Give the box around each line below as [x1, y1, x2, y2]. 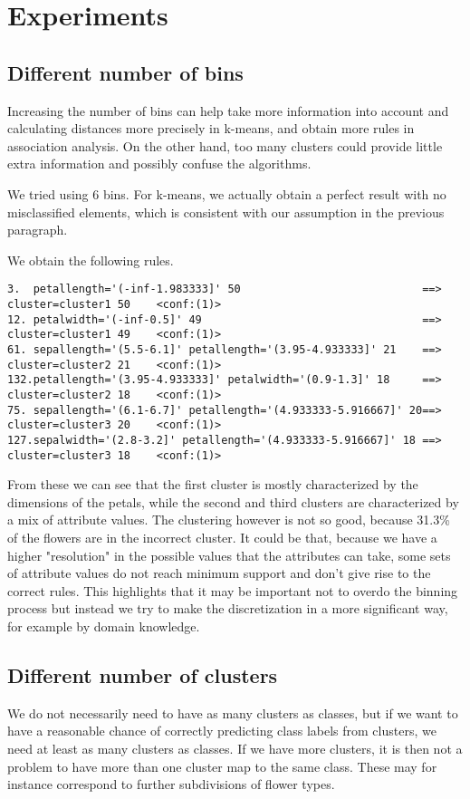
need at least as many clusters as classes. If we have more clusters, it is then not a [7, 738, 463, 757]
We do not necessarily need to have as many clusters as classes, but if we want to [7, 703, 458, 722]
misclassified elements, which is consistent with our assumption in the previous [7, 202, 445, 221]
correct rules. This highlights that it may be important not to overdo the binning [7, 581, 458, 600]
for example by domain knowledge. [7, 616, 200, 635]
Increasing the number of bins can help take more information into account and [7, 101, 449, 120]
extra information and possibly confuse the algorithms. [7, 154, 312, 173]
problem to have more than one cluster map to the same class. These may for [7, 756, 437, 775]
